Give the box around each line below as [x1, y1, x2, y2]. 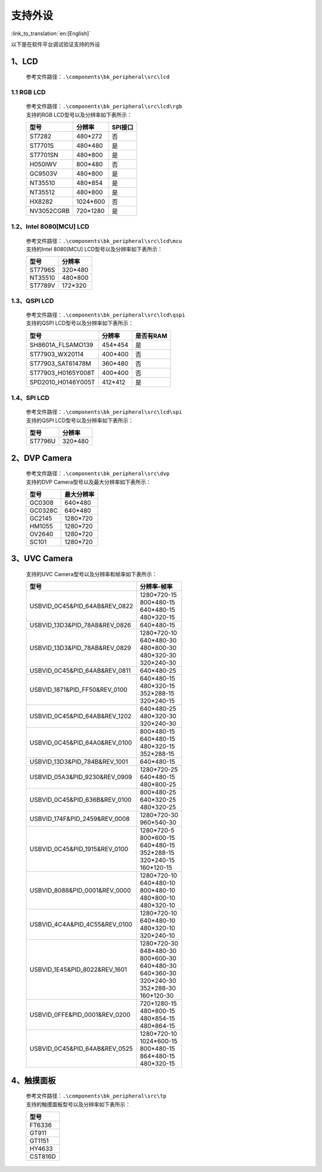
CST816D [29, 1152, 56, 1161]
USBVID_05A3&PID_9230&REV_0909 [29, 773, 132, 782]
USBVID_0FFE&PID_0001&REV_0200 [29, 1011, 131, 1019]
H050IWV [29, 160, 57, 168]
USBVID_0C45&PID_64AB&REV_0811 [29, 666, 131, 675]
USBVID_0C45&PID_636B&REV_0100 [29, 796, 132, 804]
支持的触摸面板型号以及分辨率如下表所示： [26, 1100, 131, 1108]
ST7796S [29, 266, 55, 274]
